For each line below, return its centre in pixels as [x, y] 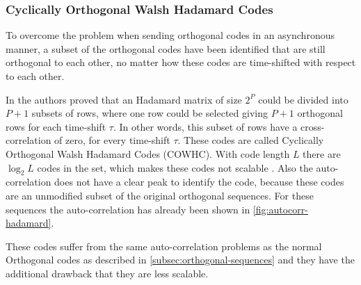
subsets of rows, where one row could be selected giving [150, 113]
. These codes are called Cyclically [251, 140]
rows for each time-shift [56, 126]
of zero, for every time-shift [112, 140]
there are [322, 153]
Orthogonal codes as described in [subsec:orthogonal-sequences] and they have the [180, 260]
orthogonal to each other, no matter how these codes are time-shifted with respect [181, 62]
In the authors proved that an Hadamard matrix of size [124, 99]
